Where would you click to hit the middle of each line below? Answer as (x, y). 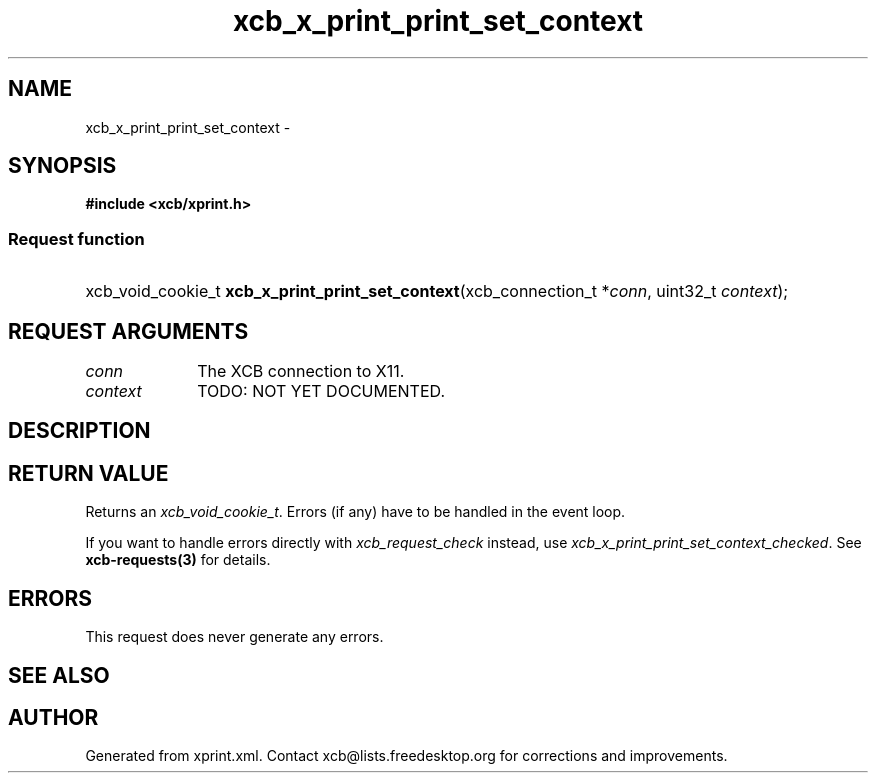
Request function (76, 238)
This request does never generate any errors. (234, 637)
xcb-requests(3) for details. (178, 560)
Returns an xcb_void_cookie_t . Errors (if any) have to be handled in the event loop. (355, 512)
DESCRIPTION (79, 431)
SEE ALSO (59, 675)
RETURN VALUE (88, 473)
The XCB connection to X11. (301, 371)
